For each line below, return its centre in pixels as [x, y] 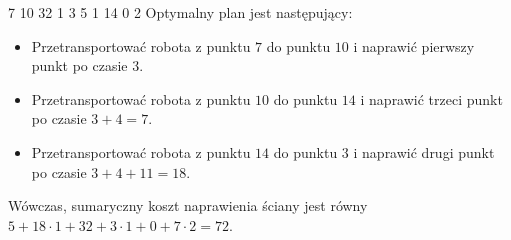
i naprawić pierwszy [414, 45]
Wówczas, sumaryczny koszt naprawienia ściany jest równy [188, 205]
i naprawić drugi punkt [424, 151]
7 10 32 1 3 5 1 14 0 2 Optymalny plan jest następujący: [180, 12]
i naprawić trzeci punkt [431, 98]
